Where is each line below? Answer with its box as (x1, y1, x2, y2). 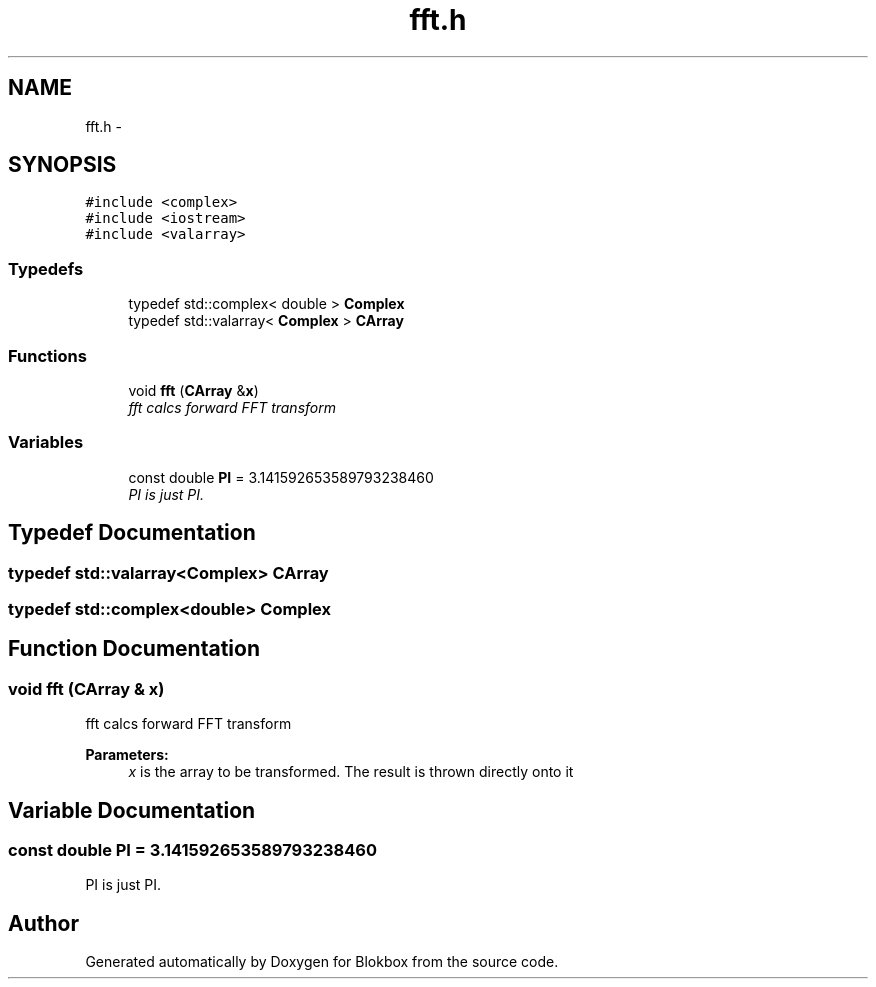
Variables (8, 432, 84, 453)
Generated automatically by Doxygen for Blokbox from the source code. (85, 953, 559, 971)
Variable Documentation (8, 797, 256, 823)
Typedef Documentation (8, 520, 256, 546)
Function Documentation (8, 636, 260, 662)
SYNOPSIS (8, 152, 117, 178)
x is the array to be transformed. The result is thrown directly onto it (128, 763, 574, 781)
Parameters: (85, 746, 169, 764)
